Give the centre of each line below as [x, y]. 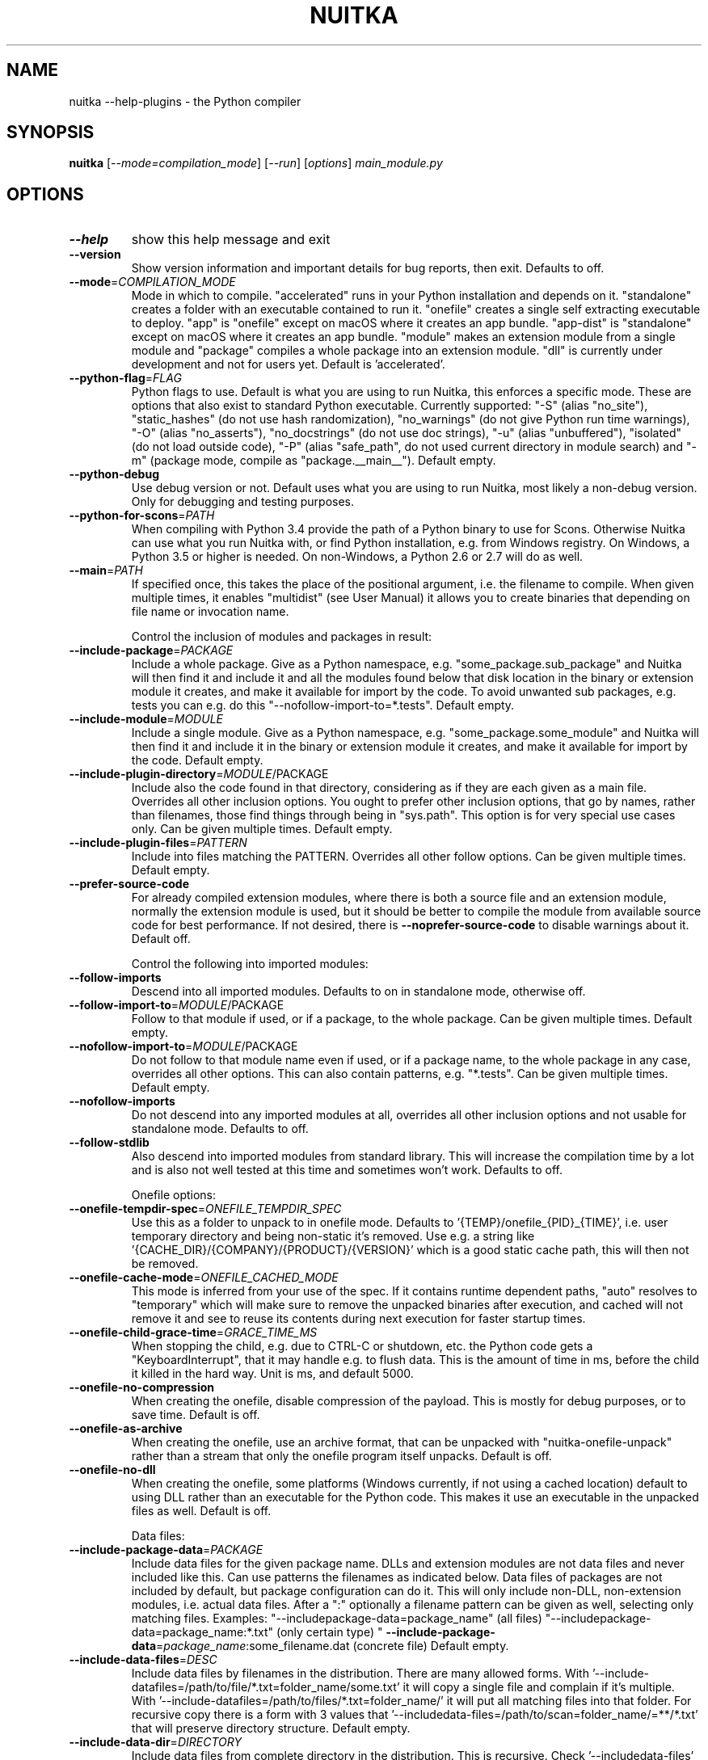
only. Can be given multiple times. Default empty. [262, 829]
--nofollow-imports [122, 1101]
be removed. [165, 1264]
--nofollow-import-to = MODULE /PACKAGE [183, 1046]
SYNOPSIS [51, 133]
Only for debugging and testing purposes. [243, 502]
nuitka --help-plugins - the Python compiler [185, 101]
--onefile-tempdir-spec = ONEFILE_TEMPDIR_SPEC [205, 1209]
